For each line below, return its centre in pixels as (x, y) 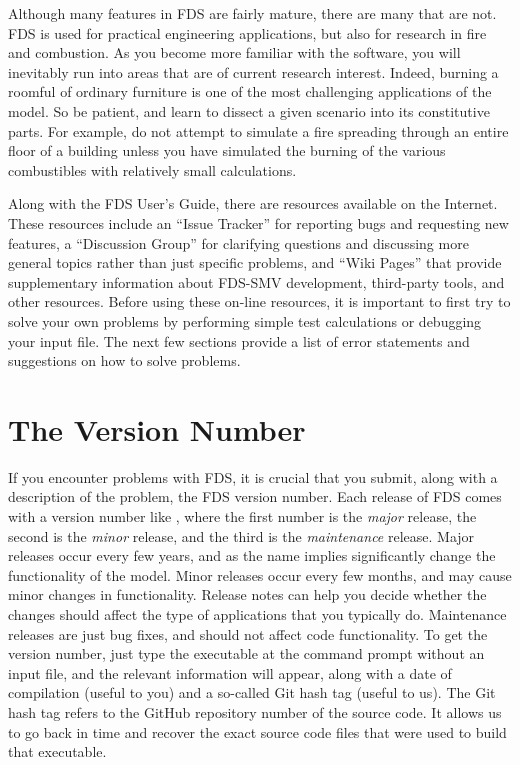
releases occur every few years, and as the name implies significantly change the (252, 555)
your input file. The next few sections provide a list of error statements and (239, 340)
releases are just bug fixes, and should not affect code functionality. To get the (248, 633)
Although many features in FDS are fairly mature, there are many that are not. (252, 13)
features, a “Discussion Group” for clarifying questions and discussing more (238, 242)
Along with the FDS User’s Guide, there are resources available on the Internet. (253, 203)
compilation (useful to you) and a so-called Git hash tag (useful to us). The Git (252, 692)
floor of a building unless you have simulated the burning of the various (227, 150)
